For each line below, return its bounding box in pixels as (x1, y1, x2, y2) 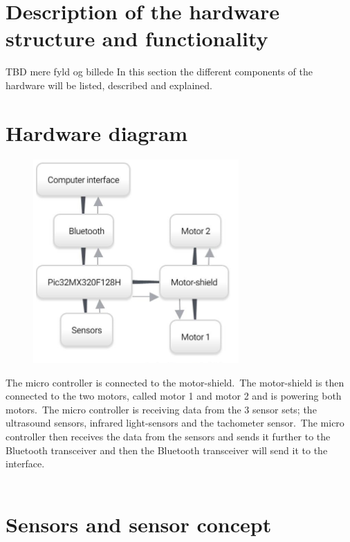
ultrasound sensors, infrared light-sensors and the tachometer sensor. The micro (6, 415, 344, 430)
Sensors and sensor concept (6, 510, 272, 539)
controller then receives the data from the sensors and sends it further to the (6, 429, 331, 443)
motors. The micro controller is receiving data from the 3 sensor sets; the (6, 402, 317, 416)
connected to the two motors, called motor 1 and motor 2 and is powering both (6, 389, 342, 403)
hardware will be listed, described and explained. (6, 77, 212, 92)
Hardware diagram (6, 118, 188, 147)
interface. (6, 456, 45, 471)
